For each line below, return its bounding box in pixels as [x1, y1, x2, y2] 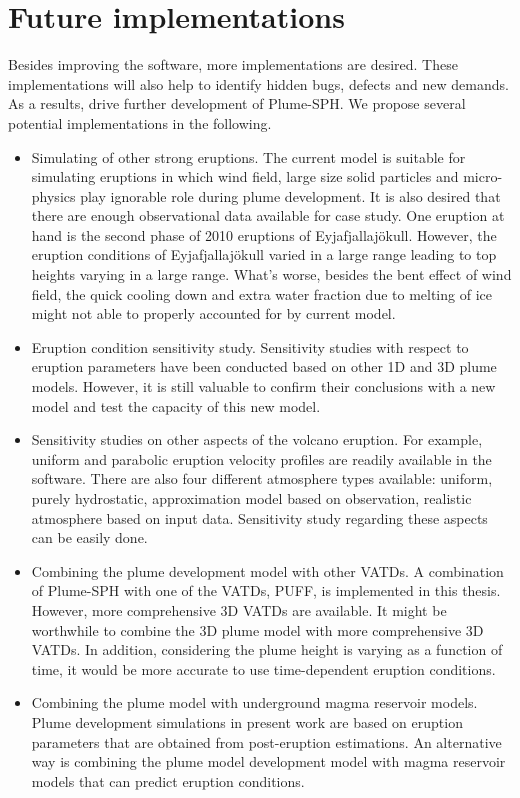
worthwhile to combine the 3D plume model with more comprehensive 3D [31, 619, 484, 640]
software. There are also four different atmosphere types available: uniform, [31, 468, 493, 489]
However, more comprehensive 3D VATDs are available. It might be [31, 599, 447, 620]
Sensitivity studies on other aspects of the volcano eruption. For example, [31, 429, 483, 450]
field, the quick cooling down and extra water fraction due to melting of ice [31, 283, 492, 304]
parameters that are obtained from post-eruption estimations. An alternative [31, 731, 502, 752]
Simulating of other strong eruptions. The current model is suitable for [31, 146, 466, 167]
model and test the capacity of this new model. [31, 395, 321, 416]
